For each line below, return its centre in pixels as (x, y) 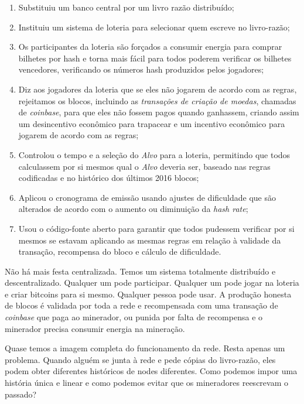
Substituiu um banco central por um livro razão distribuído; (126, 7)
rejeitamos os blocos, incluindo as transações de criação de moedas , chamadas (157, 100)
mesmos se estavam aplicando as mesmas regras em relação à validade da (150, 240)
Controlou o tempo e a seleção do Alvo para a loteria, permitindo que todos (154, 154)
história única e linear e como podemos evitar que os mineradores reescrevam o (146, 383)
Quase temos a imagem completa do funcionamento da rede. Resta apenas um (145, 348)
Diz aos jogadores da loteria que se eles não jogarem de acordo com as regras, (158, 89)
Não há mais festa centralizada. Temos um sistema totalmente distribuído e (140, 271)
